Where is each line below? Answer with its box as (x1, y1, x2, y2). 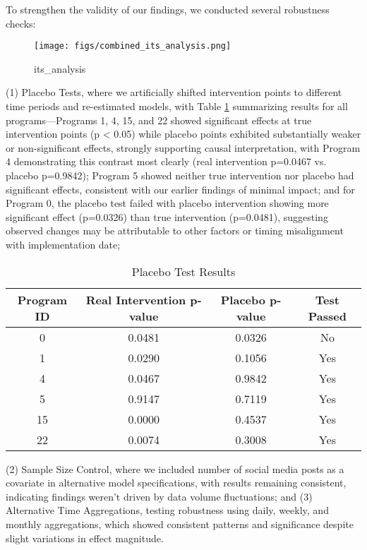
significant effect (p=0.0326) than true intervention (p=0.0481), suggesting (6, 209, 328, 224)
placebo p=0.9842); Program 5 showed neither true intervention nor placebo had (6, 168, 354, 182)
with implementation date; (6, 237, 121, 251)
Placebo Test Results (131, 263, 236, 280)
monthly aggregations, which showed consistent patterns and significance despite (6, 516, 354, 531)
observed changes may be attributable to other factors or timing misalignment (6, 223, 344, 238)
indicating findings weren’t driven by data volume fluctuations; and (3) (6, 489, 313, 503)
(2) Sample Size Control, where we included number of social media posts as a (6, 461, 344, 476)
